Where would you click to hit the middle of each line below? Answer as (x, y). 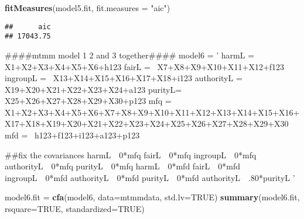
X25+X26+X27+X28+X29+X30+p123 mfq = (88, 101)
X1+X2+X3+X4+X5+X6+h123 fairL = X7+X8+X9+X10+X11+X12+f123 (145, 66)
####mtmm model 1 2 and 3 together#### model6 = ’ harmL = (130, 55)
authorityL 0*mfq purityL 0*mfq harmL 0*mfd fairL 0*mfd (123, 166)
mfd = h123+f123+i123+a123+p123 (72, 135)
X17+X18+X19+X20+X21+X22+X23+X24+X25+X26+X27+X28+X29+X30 (147, 124)
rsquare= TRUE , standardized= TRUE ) (75, 209)
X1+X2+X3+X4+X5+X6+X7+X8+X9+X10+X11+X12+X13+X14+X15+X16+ (152, 112)
